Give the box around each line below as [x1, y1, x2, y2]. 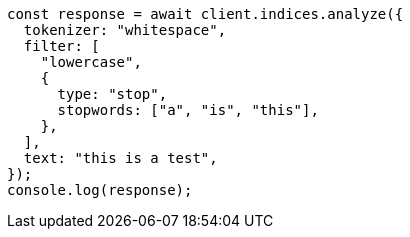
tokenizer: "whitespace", [23, 22, 227, 38]
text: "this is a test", [23, 150, 218, 166]
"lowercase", [40, 54, 142, 70]
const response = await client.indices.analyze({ [7, 6, 404, 22]
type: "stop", [57, 86, 168, 102]
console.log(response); [7, 182, 193, 198]
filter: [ [23, 38, 100, 54]
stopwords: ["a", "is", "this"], [57, 102, 319, 118]
